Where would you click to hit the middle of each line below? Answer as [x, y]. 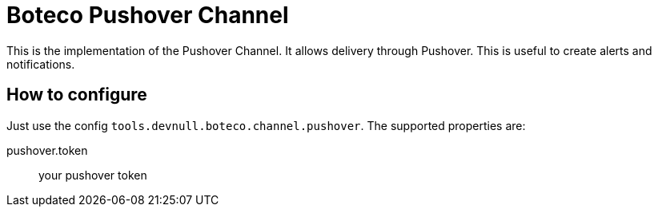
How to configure [77, 95]
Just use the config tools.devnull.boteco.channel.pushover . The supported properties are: [266, 125]
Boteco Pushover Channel [148, 15]
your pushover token [93, 175]
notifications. [41, 64]
